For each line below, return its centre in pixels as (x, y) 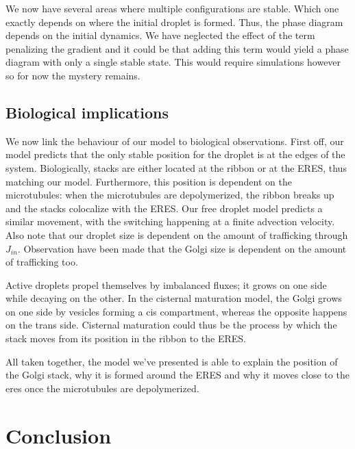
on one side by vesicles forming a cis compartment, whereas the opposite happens (176, 311)
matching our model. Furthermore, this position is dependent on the (149, 181)
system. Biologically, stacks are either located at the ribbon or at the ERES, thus (176, 167)
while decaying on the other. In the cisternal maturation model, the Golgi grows (174, 298)
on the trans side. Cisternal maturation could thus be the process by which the (171, 325)
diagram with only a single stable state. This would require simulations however (173, 62)
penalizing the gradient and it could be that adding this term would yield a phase (177, 48)
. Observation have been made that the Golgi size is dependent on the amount (182, 248)
